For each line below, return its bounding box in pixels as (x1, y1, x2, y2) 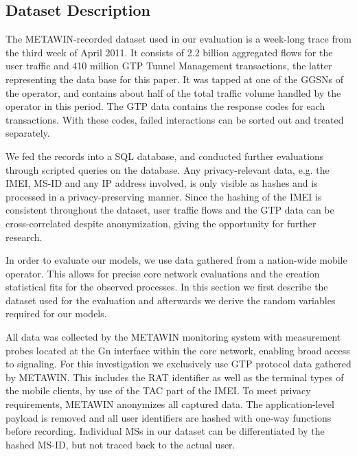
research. (5, 229, 43, 244)
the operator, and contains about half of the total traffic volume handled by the (5, 85, 341, 100)
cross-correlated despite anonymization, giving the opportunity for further (5, 216, 316, 230)
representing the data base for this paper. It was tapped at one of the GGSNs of (5, 71, 343, 86)
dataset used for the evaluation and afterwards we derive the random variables (5, 293, 336, 307)
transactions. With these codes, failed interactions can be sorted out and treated (5, 112, 344, 126)
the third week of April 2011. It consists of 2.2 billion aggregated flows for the (5, 45, 333, 59)
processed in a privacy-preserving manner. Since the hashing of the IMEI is (5, 189, 322, 203)
